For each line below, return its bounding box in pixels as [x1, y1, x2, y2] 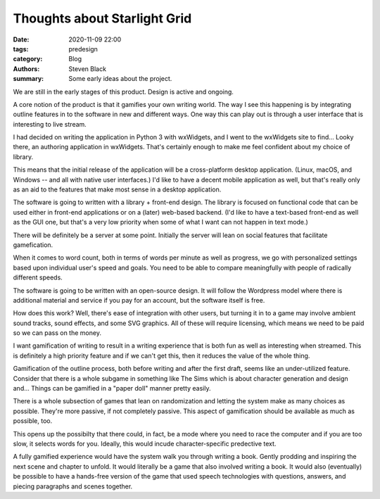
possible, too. [13, 417, 53, 425]
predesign [68, 44, 99, 53]
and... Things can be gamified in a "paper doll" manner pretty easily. [13, 384, 211, 393]
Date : [13, 35, 30, 44]
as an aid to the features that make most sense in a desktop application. [13, 185, 222, 194]
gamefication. [13, 240, 53, 249]
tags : [13, 44, 29, 53]
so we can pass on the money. [13, 329, 102, 337]
